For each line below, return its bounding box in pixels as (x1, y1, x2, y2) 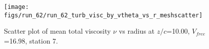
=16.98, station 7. (4, 35, 58, 46)
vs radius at (118, 26, 155, 36)
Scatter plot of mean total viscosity (4, 26, 111, 36)
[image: (4, 3, 29, 10)
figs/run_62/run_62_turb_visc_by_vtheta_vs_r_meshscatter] (4, 11, 203, 19)
